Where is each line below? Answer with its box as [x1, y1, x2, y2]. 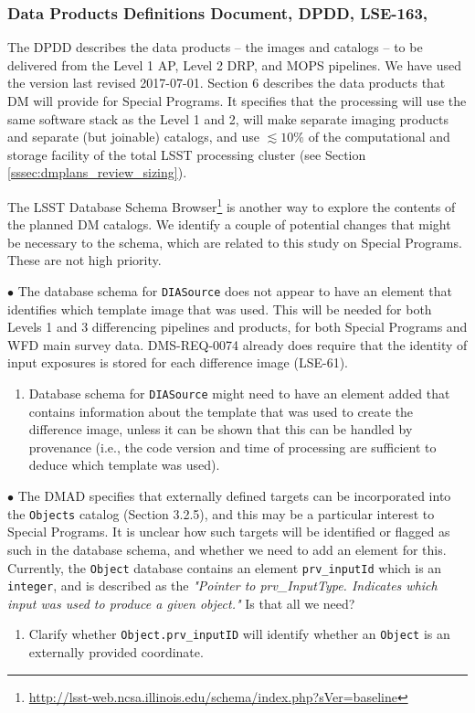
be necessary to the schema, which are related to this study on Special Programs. [7, 232, 462, 251]
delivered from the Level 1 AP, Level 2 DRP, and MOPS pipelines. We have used [7, 55, 462, 74]
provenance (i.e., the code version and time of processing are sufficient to [28, 437, 437, 456]
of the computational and [308, 127, 450, 146]
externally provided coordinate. [28, 643, 204, 662]
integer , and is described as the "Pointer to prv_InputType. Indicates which [7, 576, 438, 595]
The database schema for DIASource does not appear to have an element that [17, 282, 453, 300]
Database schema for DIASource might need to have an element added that [28, 384, 450, 403]
